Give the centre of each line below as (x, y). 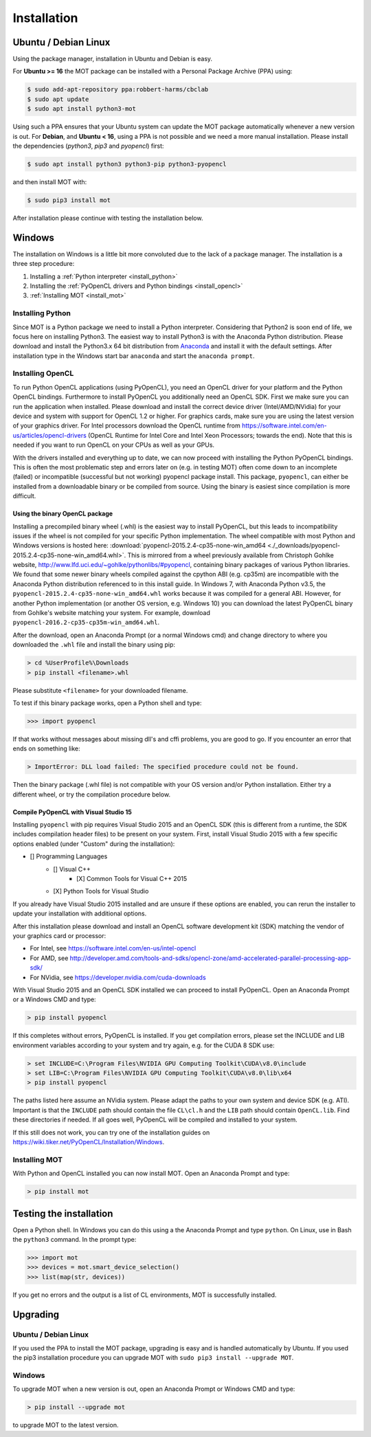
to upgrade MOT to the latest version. (66, 1425)
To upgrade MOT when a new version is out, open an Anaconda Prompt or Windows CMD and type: (154, 1389)
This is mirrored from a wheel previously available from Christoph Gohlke (231, 555)
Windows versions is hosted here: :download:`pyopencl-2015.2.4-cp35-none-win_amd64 (139, 546)
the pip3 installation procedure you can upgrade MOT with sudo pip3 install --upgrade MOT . (153, 1358)
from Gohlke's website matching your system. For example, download (112, 613)
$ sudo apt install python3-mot (82, 109)
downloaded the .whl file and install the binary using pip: (94, 645)
